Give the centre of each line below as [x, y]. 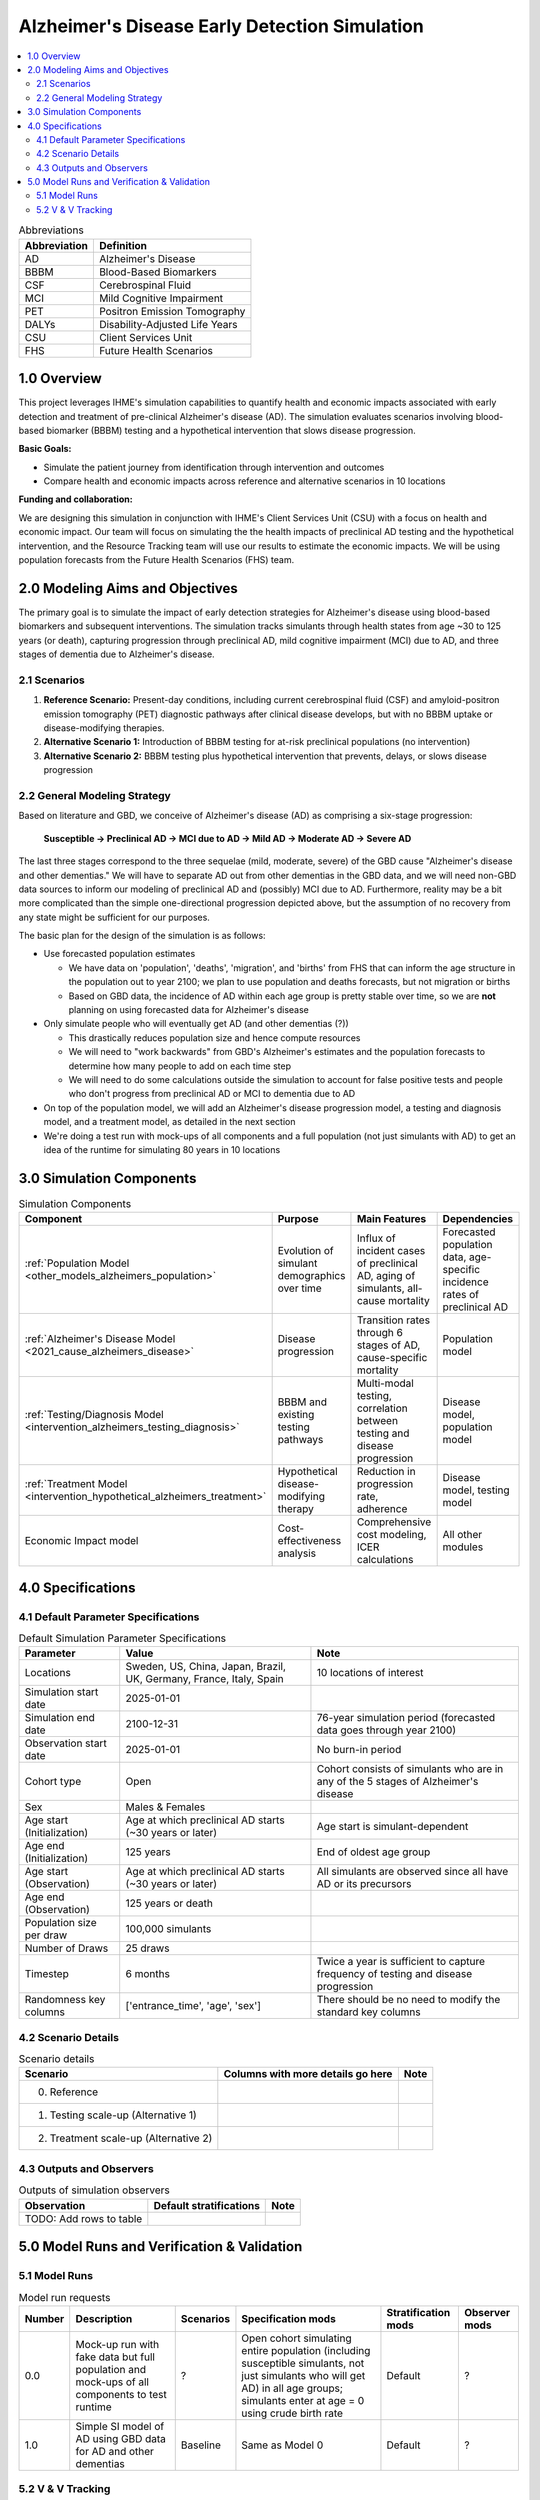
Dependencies [478, 1219]
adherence [382, 1509]
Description [104, 2318]
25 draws [147, 1948]
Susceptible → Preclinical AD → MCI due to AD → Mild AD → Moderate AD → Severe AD [227, 838]
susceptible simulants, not [303, 2363]
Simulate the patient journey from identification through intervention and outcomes [214, 467]
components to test [121, 2394]
